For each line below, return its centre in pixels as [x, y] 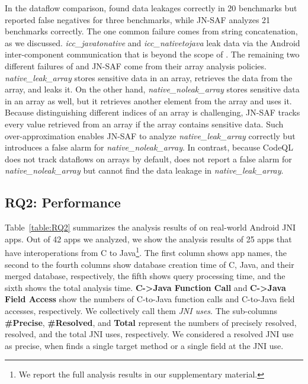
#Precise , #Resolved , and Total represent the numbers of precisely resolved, [151, 322]
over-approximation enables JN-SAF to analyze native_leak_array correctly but [150, 135]
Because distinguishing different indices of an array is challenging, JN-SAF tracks [153, 112]
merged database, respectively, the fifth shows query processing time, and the [145, 276]
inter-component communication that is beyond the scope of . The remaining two [152, 54]
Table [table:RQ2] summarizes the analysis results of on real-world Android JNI [150, 227]
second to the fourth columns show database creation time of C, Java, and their [150, 264]
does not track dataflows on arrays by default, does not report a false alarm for [148, 159]
